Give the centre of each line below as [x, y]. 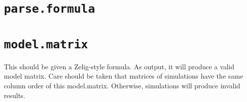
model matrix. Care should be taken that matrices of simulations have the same [123, 76]
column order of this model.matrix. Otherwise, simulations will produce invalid [122, 85]
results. [15, 95]
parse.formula [50, 9]
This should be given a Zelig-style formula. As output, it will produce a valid [119, 66]
